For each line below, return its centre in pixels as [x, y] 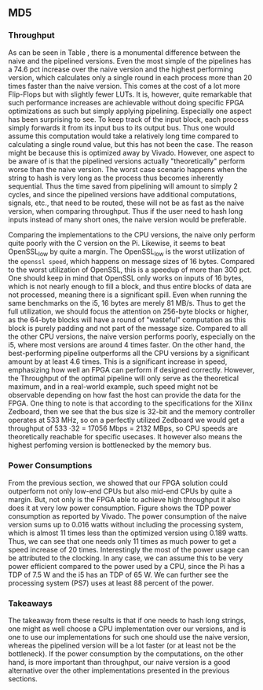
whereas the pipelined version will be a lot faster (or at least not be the [122, 646]
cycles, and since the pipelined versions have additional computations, [122, 194]
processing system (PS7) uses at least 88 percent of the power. [111, 583]
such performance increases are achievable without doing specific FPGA [126, 102]
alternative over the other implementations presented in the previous [119, 670]
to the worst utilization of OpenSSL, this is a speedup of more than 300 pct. [130, 270]
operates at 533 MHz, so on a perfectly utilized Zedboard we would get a [126, 420]
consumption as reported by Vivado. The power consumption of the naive [128, 516]
